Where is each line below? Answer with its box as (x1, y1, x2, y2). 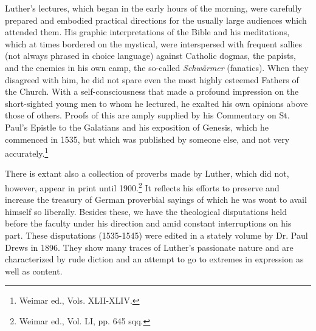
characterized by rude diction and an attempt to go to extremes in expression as (5, 253, 304, 265)
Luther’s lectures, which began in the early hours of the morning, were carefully (5, 2, 302, 14)
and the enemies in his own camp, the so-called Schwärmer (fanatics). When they (5, 61, 309, 73)
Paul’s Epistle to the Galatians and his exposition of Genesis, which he (5, 120, 269, 133)
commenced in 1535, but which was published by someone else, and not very (5, 132, 290, 145)
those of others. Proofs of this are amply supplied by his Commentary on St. (5, 109, 290, 121)
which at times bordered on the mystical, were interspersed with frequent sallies (5, 37, 303, 50)
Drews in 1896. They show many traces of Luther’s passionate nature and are (5, 241, 294, 253)
